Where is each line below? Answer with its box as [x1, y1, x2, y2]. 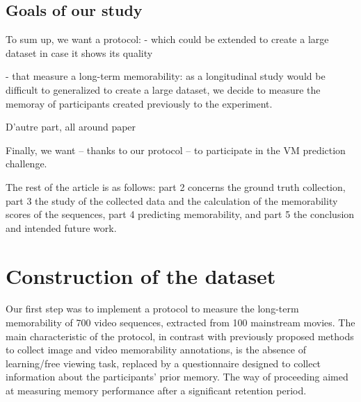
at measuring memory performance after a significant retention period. [6, 383, 307, 398]
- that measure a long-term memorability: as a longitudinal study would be [6, 69, 326, 83]
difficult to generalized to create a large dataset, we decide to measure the [6, 82, 321, 97]
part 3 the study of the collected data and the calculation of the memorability [6, 193, 338, 208]
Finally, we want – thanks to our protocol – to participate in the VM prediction [6, 142, 346, 157]
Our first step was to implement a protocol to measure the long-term [6, 301, 299, 316]
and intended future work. [6, 220, 117, 235]
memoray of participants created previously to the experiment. [6, 96, 273, 110]
